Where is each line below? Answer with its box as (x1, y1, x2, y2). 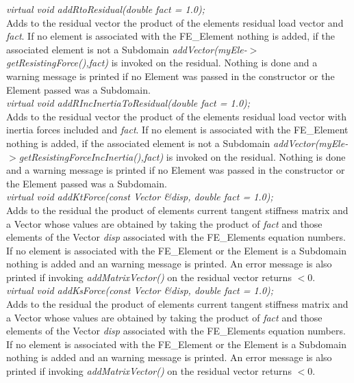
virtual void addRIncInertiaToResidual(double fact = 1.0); (6, 96, 251, 110)
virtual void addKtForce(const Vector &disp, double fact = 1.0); (6, 189, 273, 204)
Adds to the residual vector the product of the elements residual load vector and (6, 15, 344, 29)
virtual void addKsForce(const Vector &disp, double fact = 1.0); (6, 283, 274, 298)
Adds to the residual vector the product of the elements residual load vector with (6, 109, 347, 123)
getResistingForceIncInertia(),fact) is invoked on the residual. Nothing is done (18, 149, 346, 163)
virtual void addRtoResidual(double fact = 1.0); (6, 2, 205, 16)
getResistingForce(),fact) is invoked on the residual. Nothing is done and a (6, 55, 318, 70)
